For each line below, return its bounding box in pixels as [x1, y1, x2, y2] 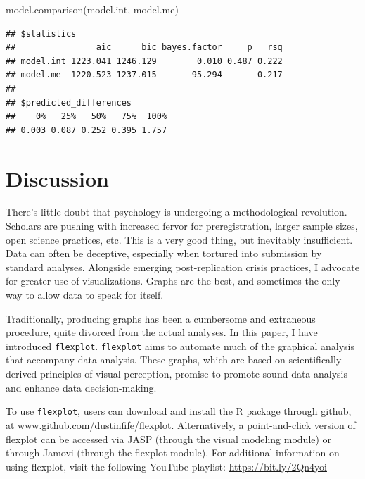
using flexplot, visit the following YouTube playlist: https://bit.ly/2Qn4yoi [6, 459, 327, 473]
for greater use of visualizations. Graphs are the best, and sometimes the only [6, 273, 340, 288]
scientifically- [288, 352, 345, 367]
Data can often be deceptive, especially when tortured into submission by [6, 246, 322, 261]
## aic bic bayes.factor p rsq [6, 42, 283, 53]
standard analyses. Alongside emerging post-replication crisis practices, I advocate [6, 259, 359, 274]
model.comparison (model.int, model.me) [6, 2, 179, 16]
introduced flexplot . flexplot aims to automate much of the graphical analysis [6, 338, 354, 353]
